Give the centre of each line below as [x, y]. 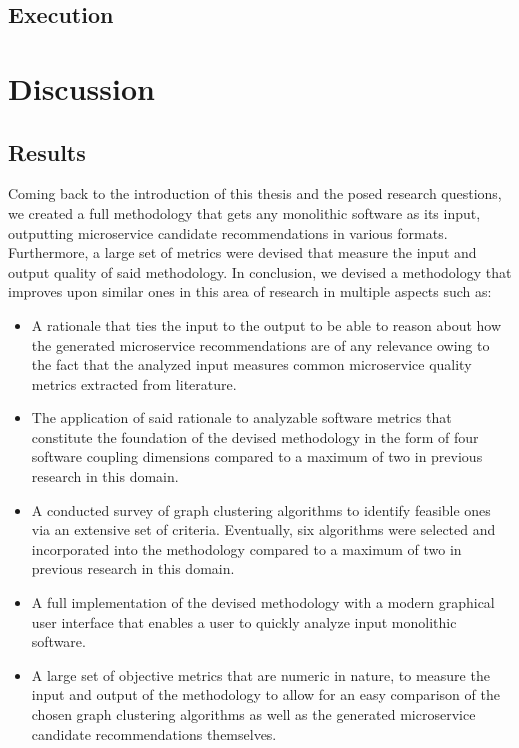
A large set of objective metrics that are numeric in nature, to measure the [260, 674]
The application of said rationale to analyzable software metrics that [241, 417]
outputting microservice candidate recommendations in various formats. [228, 232]
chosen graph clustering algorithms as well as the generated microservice [253, 714]
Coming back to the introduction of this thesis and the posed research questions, [255, 193]
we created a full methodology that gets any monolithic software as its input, [244, 212]
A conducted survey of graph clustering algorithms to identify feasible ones [261, 509]
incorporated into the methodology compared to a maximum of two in [246, 548]
